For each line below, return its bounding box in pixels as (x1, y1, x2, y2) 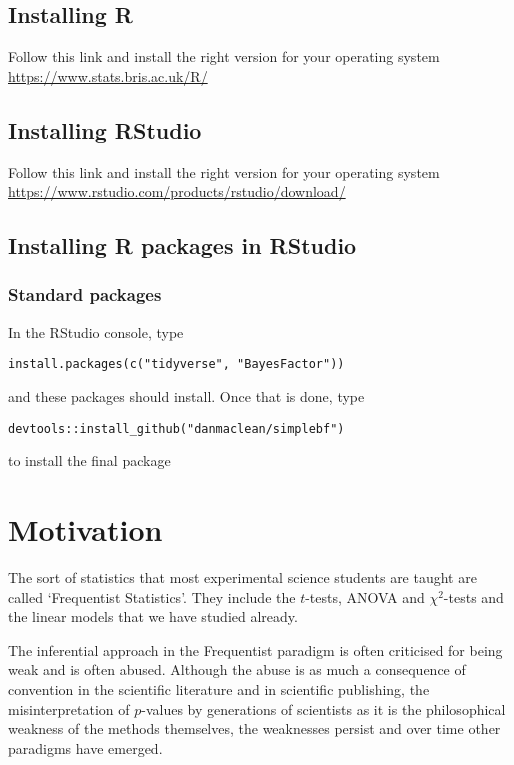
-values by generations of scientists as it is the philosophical (141, 698, 506, 719)
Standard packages (8, 282, 162, 307)
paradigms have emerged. (8, 737, 163, 758)
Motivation (8, 509, 163, 550)
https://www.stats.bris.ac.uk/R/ (8, 65, 208, 86)
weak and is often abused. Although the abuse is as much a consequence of (8, 659, 466, 680)
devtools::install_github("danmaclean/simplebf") (8, 421, 345, 436)
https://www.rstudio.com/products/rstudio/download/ (8, 181, 346, 202)
